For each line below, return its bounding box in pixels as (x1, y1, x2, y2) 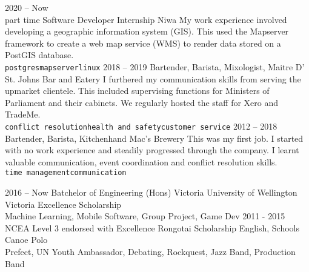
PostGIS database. (5, 48, 74, 61)
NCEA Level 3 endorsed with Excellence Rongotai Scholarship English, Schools (5, 221, 299, 234)
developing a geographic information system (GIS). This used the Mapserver (5, 25, 289, 38)
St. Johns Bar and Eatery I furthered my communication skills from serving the (5, 72, 301, 85)
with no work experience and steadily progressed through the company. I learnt (5, 144, 299, 156)
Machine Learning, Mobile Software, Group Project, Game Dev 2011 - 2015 (5, 210, 285, 222)
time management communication (5, 168, 127, 177)
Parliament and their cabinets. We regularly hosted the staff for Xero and (5, 96, 279, 108)
